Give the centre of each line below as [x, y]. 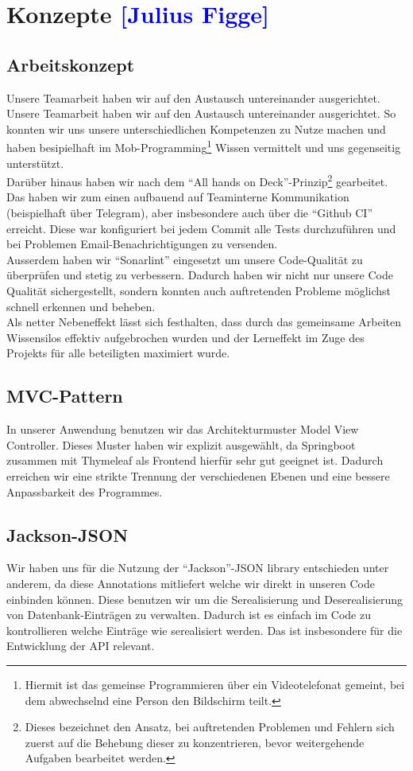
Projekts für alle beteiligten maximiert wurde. [118, 353]
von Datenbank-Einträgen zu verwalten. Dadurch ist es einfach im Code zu [189, 615]
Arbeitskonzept [71, 64]
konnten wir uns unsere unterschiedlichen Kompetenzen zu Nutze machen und [196, 128]
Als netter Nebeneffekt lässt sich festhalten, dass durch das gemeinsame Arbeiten [204, 322]
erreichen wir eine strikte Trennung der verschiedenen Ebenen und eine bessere [198, 475]
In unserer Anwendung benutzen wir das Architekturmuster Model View [183, 429]
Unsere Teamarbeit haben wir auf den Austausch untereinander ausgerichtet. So [201, 113]
